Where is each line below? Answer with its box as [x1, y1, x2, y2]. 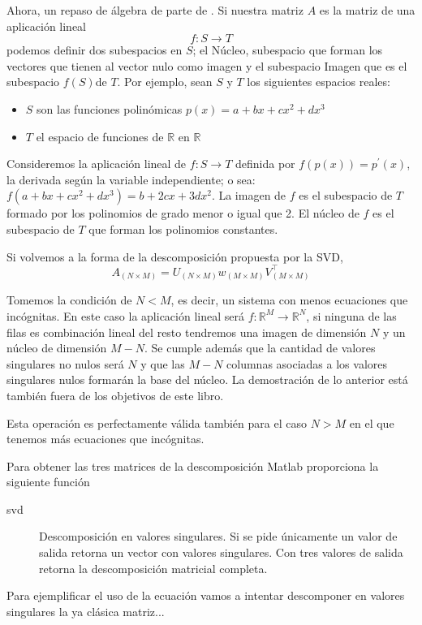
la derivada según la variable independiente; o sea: [6, 170, 256, 187]
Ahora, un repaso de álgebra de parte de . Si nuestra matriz [6, 2, 304, 18]
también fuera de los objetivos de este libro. [6, 386, 224, 403]
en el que [349, 414, 394, 431]
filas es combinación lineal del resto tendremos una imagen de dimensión [6, 323, 367, 340]
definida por [235, 155, 295, 172]
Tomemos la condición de [6, 291, 132, 308]
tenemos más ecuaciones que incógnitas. [6, 430, 205, 447]
